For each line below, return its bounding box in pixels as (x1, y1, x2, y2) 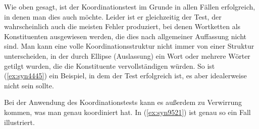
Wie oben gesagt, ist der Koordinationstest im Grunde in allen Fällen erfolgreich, (4, 2, 255, 12)
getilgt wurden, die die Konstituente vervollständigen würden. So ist (4, 60, 215, 71)
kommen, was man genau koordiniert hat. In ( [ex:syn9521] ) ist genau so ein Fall (4, 106, 251, 117)
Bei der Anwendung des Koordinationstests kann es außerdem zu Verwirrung (4, 97, 242, 107)
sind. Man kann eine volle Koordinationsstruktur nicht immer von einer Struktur (4, 41, 254, 51)
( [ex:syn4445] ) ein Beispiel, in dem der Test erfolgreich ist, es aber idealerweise (4, 70, 247, 81)
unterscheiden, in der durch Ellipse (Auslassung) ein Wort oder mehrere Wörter (4, 50, 250, 61)
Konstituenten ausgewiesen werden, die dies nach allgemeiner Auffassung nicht (4, 31, 247, 41)
